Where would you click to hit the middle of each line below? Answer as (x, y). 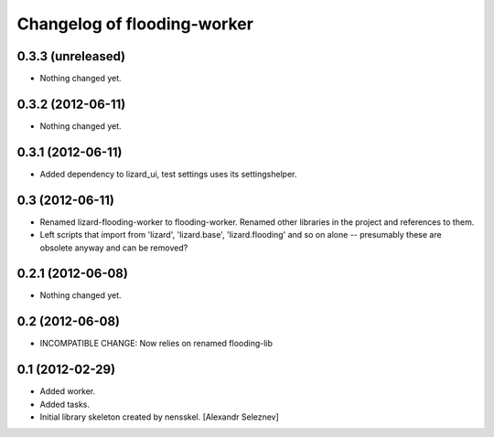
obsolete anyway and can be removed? (114, 248)
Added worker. (68, 391)
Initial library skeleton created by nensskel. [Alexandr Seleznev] (159, 417)
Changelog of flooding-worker (135, 24)
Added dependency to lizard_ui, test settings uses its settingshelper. (168, 174)
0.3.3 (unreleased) (71, 56)
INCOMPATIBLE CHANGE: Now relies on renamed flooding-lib (156, 344)
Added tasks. (65, 404)
